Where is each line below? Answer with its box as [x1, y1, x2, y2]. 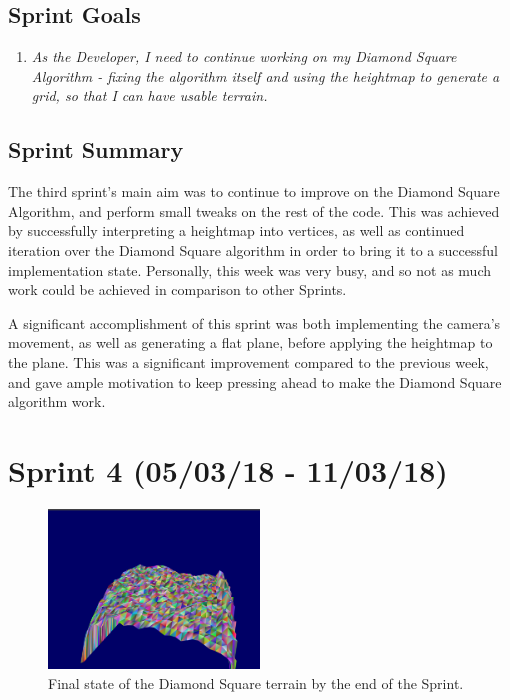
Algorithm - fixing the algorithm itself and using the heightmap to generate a [31, 65, 500, 86]
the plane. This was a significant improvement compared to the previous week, [8, 351, 489, 372]
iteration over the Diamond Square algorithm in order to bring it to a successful [8, 239, 498, 260]
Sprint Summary [8, 134, 184, 165]
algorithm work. [8, 391, 106, 412]
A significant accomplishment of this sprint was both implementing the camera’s [8, 312, 501, 333]
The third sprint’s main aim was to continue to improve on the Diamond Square [8, 181, 500, 202]
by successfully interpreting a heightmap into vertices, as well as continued [8, 220, 465, 241]
